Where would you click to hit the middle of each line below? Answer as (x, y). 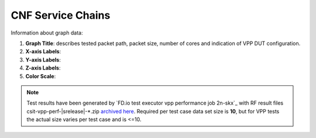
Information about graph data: (47, 33)
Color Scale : (41, 76)
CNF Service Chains (61, 15)
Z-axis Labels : (43, 68)
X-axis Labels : (43, 51)
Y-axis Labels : (43, 60)
